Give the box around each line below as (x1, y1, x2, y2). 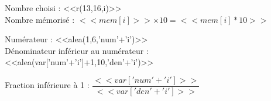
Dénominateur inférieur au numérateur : (5, 44, 149, 56)
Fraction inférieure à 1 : (5, 79, 90, 91)
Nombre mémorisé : (5, 13, 75, 25)
